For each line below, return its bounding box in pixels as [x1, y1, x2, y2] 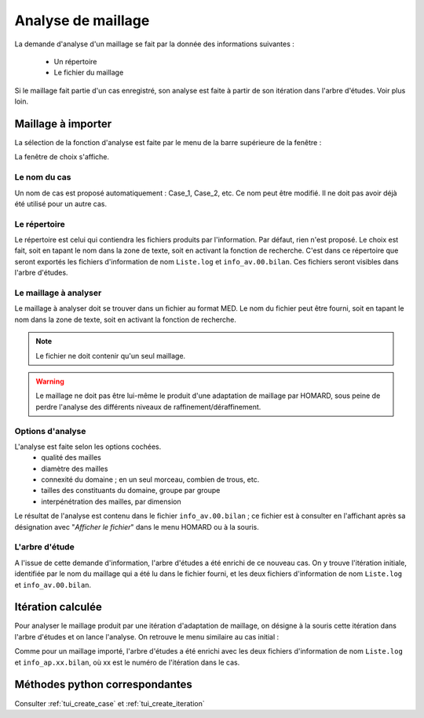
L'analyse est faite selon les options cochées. [14, 442, 162, 451]
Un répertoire [53, 56, 97, 66]
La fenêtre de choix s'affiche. [14, 152, 110, 162]
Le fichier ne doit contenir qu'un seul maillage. [35, 351, 186, 360]
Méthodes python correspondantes [14, 678, 192, 691]
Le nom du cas [14, 172, 71, 183]
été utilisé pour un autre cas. [14, 199, 108, 208]
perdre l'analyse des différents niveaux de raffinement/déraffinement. [35, 402, 261, 411]
